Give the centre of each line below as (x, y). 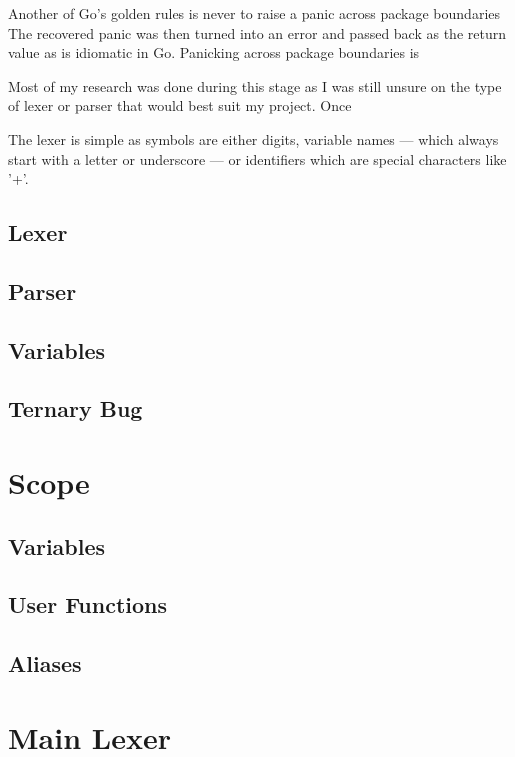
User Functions (88, 604)
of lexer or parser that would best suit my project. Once (180, 105)
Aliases (45, 663)
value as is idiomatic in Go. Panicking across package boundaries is (214, 52)
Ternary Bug (75, 408)
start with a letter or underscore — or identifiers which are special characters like (257, 158)
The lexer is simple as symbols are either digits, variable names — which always (253, 138)
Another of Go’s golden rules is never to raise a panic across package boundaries (254, 13)
